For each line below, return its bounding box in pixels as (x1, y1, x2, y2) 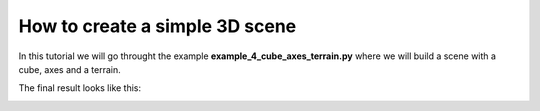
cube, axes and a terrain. (18, 63, 122, 75)
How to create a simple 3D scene (18, 15, 297, 37)
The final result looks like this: (18, 82, 142, 94)
